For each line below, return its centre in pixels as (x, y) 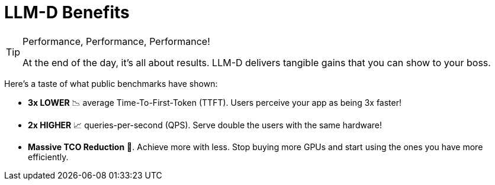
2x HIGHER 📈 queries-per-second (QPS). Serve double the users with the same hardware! (205, 125)
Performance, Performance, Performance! (116, 41)
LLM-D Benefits (67, 12)
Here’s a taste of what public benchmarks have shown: (111, 83)
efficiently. (48, 157)
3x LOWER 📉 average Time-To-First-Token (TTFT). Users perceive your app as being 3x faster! (215, 102)
